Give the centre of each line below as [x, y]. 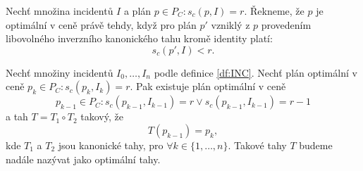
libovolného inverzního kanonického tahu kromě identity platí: [139, 38]
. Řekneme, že [274, 11]
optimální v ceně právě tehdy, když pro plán [101, 24]
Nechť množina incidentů [60, 11]
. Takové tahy [257, 145]
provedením [286, 24]
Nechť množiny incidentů [60, 72]
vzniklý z [230, 24]
